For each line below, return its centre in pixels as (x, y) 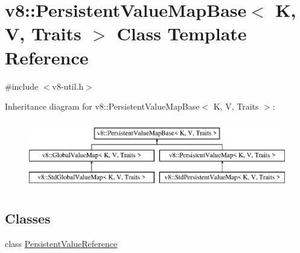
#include (22, 86)
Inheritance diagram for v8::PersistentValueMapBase (102, 106)
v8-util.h (68, 86)
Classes (28, 218)
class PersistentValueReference (61, 243)
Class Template (182, 33)
